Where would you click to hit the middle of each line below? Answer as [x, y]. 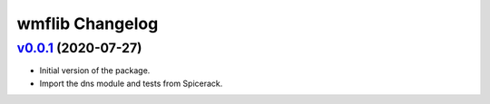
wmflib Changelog [88, 24]
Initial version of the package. [95, 71]
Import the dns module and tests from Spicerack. [131, 83]
